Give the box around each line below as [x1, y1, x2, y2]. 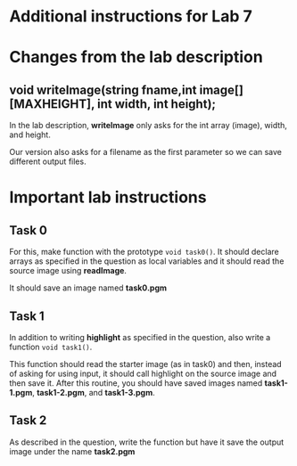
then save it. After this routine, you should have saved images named [9, 378, 263, 388]
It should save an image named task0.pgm [9, 282, 168, 293]
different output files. [9, 156, 87, 167]
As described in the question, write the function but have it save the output [9, 437, 285, 447]
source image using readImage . [9, 266, 128, 276]
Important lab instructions [9, 187, 207, 208]
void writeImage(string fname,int [9, 82, 197, 97]
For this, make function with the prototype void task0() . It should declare [9, 247, 279, 258]
